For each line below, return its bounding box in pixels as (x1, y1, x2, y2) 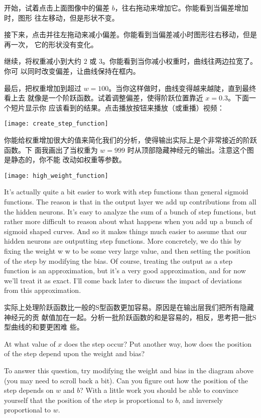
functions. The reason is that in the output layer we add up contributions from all (4, 196, 256, 207)
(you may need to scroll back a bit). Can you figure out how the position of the (4, 375, 248, 385)
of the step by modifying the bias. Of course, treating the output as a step (4, 255, 233, 266)
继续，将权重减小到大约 (4, 56, 81, 66)
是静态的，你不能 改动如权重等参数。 (4, 154, 126, 165)
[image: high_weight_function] (4, 172, 108, 179)
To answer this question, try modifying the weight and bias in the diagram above (4, 365, 254, 375)
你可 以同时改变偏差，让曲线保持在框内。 (4, 65, 140, 76)
